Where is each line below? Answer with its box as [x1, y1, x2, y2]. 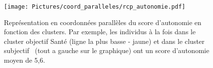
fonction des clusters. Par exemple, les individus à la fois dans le [4, 27, 196, 37]
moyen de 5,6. [4, 55, 45, 65]
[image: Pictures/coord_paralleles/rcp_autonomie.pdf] [4, 3, 186, 10]
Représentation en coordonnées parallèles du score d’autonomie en [4, 17, 202, 27]
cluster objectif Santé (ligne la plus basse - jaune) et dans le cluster [4, 36, 205, 46]
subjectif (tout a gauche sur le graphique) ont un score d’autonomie [4, 45, 210, 55]
